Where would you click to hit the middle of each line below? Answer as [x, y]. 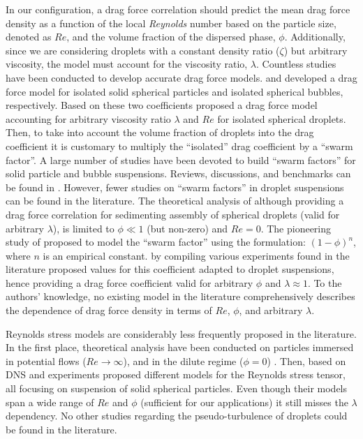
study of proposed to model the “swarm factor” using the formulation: [156, 242]
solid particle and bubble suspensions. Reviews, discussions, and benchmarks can [178, 173]
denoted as [29, 37]
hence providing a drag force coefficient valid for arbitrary [129, 282]
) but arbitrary [316, 50]
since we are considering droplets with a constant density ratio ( [143, 50]
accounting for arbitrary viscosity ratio [88, 118]
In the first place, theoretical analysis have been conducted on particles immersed [180, 347]
